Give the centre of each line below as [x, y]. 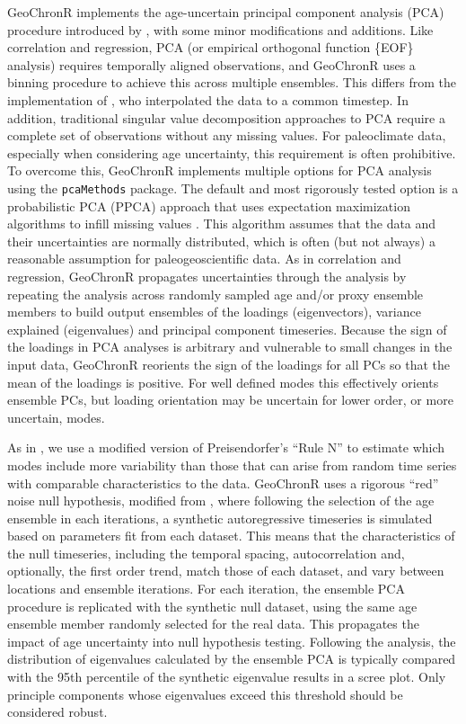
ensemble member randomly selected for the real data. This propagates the [213, 624]
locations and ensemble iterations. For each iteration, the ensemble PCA [206, 589]
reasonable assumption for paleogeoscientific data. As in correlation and [204, 259]
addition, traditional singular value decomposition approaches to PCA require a [226, 117]
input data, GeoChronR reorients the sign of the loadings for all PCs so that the [229, 364]
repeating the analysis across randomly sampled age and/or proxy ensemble [215, 294]
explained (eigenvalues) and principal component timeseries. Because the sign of [227, 329]
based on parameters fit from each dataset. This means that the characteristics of [231, 536]
